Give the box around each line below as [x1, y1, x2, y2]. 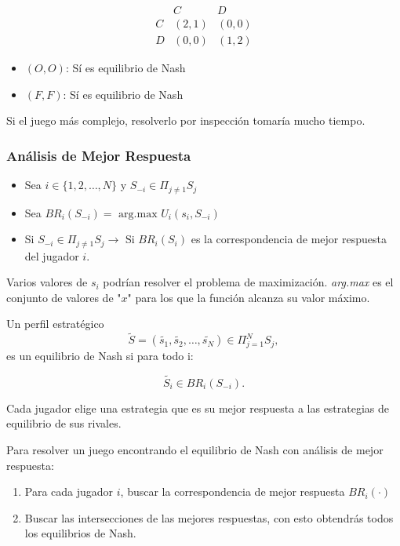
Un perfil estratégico [6, 315, 104, 332]
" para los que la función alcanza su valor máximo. [127, 289, 370, 305]
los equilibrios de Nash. [24, 525, 136, 541]
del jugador [24, 247, 79, 264]
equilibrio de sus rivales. [6, 415, 122, 431]
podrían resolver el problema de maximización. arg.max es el [103, 274, 394, 290]
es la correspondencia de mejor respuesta [191, 231, 387, 247]
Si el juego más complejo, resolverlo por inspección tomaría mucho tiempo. [6, 112, 365, 129]
